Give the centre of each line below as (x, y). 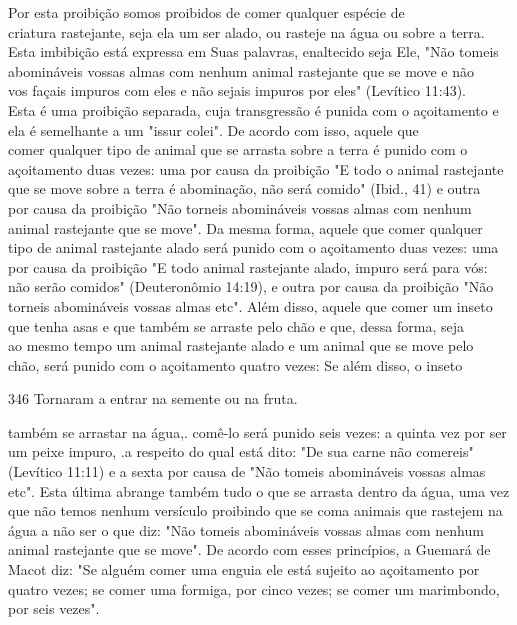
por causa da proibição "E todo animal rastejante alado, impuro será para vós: (248, 266)
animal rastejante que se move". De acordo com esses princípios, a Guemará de (249, 549)
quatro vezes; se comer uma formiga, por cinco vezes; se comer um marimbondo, (254, 588)
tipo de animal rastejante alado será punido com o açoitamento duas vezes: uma (253, 247)
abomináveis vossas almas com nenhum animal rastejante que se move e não (241, 70)
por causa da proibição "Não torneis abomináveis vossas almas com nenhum (240, 207)
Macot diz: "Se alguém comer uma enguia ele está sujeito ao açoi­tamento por (244, 569)
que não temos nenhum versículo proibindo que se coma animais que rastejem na (255, 510)
